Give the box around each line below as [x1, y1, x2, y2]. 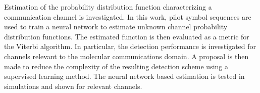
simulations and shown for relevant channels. [4, 80, 142, 91]
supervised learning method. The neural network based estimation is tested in [4, 71, 245, 81]
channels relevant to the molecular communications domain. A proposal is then [4, 51, 249, 61]
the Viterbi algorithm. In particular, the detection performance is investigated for [4, 41, 256, 52]
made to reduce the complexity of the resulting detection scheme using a [4, 61, 228, 71]
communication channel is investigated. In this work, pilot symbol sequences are [4, 11, 251, 22]
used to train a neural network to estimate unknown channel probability [4, 21, 228, 32]
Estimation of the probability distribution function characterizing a [4, 2, 212, 12]
